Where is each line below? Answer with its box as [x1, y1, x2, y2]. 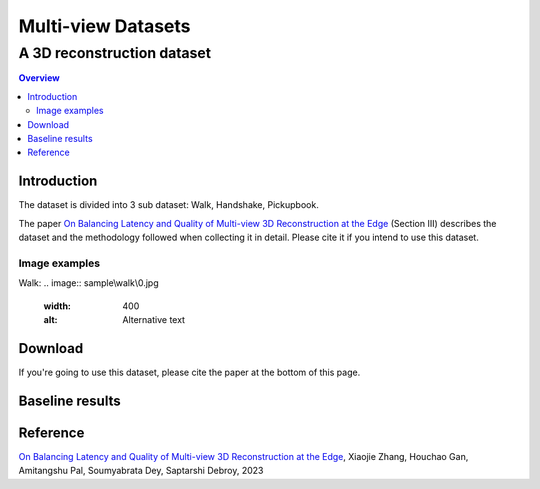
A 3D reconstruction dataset [18, 44, 212, 62]
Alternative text [122, 313, 185, 325]
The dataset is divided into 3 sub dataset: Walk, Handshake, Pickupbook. [18, 199, 319, 211]
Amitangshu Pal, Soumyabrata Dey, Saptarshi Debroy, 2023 [18, 465, 264, 477]
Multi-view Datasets [18, 15, 191, 37]
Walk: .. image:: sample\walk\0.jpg [18, 277, 159, 289]
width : [43, 300, 72, 312]
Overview [18, 72, 60, 84]
